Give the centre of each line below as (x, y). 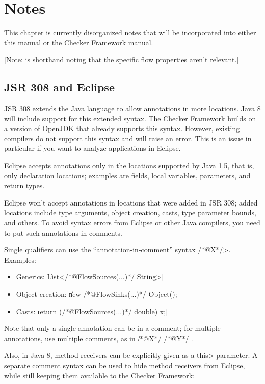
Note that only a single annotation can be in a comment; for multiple (112, 328)
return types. (24, 185)
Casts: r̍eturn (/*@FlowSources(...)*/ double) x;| (92, 311)
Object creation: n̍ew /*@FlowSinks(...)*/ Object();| (98, 294)
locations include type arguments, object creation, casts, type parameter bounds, (130, 212)
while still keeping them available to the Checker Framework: (100, 375)
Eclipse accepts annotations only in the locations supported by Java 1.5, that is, (129, 165)
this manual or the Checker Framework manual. (79, 42)
